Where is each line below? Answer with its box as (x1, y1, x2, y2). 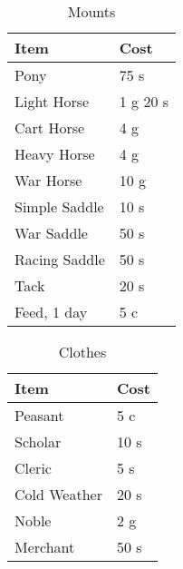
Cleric (14, 457, 52, 478)
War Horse (14, 170, 82, 191)
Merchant (14, 536, 75, 557)
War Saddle (14, 222, 88, 243)
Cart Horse (14, 117, 85, 138)
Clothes (58, 341, 107, 362)
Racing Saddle (14, 249, 105, 270)
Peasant (14, 405, 64, 426)
